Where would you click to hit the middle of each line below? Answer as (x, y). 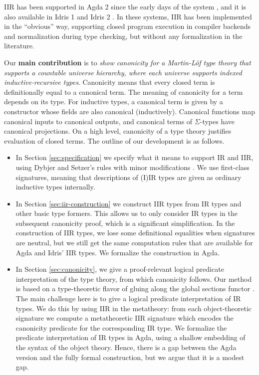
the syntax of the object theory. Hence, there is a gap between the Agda (126, 347)
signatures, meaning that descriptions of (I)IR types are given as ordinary (129, 177)
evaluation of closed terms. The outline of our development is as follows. (114, 140)
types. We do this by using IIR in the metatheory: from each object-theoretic (134, 308)
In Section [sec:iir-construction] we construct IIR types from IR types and (129, 203)
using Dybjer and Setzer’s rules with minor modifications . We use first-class (132, 167)
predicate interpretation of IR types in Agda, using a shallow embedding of (130, 337)
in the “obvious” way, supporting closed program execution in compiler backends (127, 26)
